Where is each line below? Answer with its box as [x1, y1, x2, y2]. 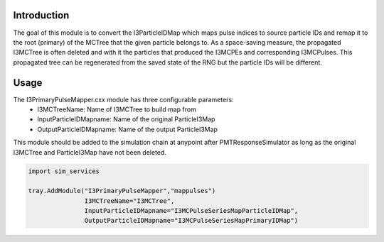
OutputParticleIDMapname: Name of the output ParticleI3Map [37, 125, 218, 133]
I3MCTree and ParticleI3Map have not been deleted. [13, 148, 167, 156]
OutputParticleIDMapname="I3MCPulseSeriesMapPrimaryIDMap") [84, 216, 299, 225]
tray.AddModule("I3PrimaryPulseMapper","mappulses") [28, 187, 216, 195]
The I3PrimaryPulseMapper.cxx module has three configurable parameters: [13, 95, 234, 104]
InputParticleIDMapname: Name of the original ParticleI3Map [37, 115, 215, 123]
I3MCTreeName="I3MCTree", [84, 197, 175, 205]
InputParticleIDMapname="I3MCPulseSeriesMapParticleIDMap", [84, 207, 299, 215]
